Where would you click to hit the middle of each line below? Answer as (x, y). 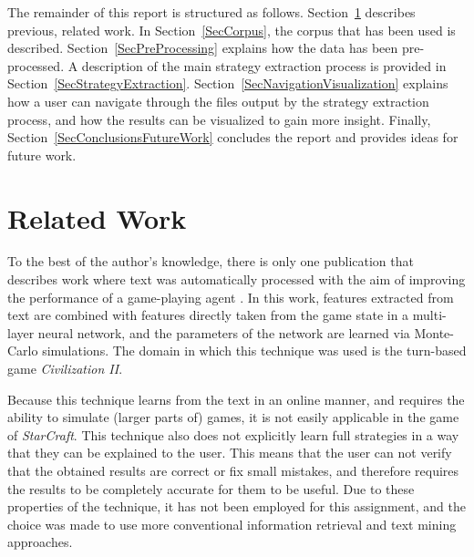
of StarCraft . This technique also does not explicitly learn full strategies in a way (233, 434)
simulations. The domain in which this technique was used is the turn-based (254, 351)
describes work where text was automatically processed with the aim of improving (237, 279)
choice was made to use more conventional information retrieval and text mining (232, 524)
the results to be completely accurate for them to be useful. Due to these (211, 488)
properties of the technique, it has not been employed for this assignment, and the (237, 506)
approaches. (40, 542)
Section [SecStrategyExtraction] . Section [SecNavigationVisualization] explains (228, 83)
